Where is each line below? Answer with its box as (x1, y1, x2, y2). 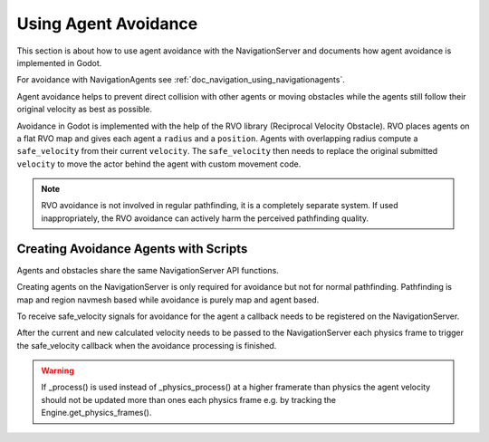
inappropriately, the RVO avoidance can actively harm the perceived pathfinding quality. (41, 213, 369, 224)
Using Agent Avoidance (16, 14, 198, 34)
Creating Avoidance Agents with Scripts (16, 241, 248, 256)
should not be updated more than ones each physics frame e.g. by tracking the (41, 394, 337, 405)
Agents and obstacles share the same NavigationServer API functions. (16, 264, 280, 275)
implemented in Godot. (16, 57, 102, 68)
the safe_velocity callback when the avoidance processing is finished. (16, 340, 277, 351)
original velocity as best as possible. (16, 104, 153, 115)
